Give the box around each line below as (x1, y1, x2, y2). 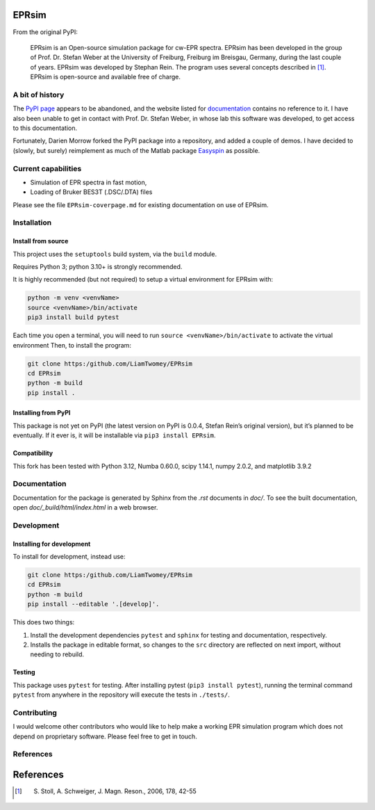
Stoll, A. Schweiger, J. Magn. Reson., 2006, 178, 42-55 (40, 787, 197, 795)
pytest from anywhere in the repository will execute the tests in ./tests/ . (12, 690, 231, 699)
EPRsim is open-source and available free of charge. (30, 73, 181, 81)
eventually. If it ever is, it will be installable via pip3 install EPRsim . (12, 431, 216, 439)
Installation (12, 218, 52, 227)
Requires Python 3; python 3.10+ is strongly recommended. (12, 263, 183, 271)
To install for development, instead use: (12, 552, 126, 560)
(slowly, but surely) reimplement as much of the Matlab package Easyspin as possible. (12, 146, 260, 154)
